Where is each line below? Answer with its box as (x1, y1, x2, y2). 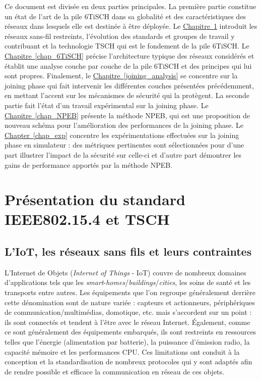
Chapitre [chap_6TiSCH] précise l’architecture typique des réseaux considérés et (5, 50, 254, 61)
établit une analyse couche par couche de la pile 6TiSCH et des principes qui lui (5, 60, 252, 71)
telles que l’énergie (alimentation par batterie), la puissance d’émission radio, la (5, 337, 250, 347)
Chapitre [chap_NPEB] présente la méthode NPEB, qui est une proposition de (5, 110, 250, 120)
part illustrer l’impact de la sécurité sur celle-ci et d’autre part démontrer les (5, 149, 242, 160)
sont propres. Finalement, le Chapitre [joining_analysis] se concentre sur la (5, 70, 238, 81)
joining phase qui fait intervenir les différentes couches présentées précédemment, (5, 80, 254, 90)
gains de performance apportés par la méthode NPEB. (5, 159, 173, 170)
